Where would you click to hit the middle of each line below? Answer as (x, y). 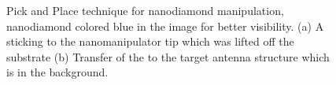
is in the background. (57, 72)
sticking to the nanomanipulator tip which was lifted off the (150, 41)
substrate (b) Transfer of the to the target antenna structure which (168, 56)
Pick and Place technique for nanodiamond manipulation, (145, 10)
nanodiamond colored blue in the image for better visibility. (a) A (165, 26)
